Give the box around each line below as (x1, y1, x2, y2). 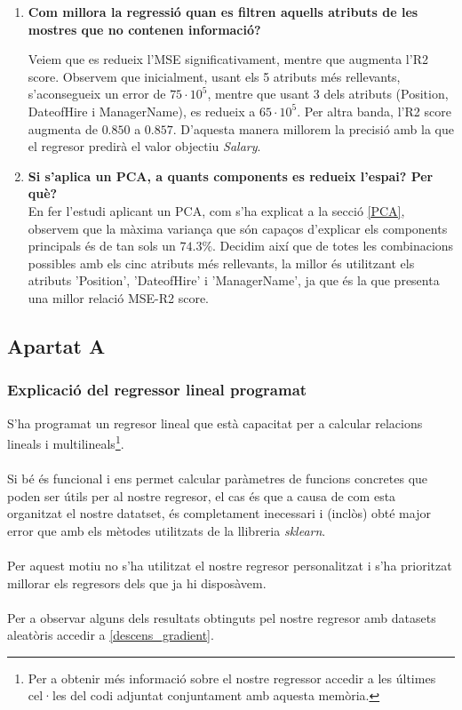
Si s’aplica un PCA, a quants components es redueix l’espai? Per (28, 166, 434, 185)
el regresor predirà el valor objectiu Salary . (28, 137, 261, 156)
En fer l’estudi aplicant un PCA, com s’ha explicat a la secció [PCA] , (28, 201, 405, 219)
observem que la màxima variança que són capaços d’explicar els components (28, 219, 448, 237)
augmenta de (28, 119, 98, 138)
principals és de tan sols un (28, 236, 176, 255)
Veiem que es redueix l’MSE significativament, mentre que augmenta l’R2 (28, 50, 428, 68)
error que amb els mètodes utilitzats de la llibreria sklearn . (7, 521, 326, 539)
